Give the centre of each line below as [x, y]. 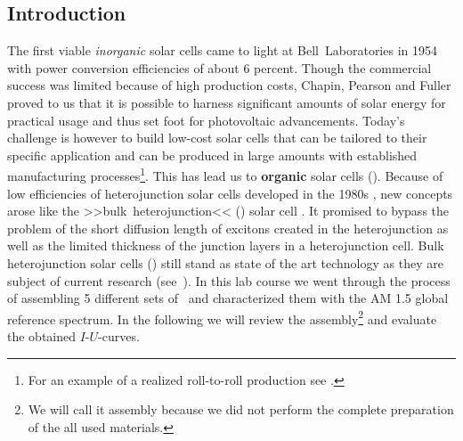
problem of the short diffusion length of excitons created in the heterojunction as [228, 228]
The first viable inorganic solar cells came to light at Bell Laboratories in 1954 [222, 50]
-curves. [119, 336]
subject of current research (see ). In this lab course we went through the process [229, 280]
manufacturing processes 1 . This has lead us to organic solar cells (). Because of [225, 175]
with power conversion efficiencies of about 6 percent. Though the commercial [219, 67]
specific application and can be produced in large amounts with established [212, 155]
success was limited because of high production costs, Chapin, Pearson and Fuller [229, 85]
